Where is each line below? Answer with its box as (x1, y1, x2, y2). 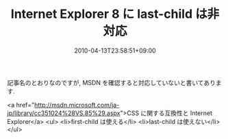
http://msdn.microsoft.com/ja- (34, 101, 120, 109)
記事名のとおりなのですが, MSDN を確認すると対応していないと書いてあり (7, 78, 216, 86)
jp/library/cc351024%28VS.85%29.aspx (7, 109, 121, 117)
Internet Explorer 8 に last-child (10, 6, 193, 22)
